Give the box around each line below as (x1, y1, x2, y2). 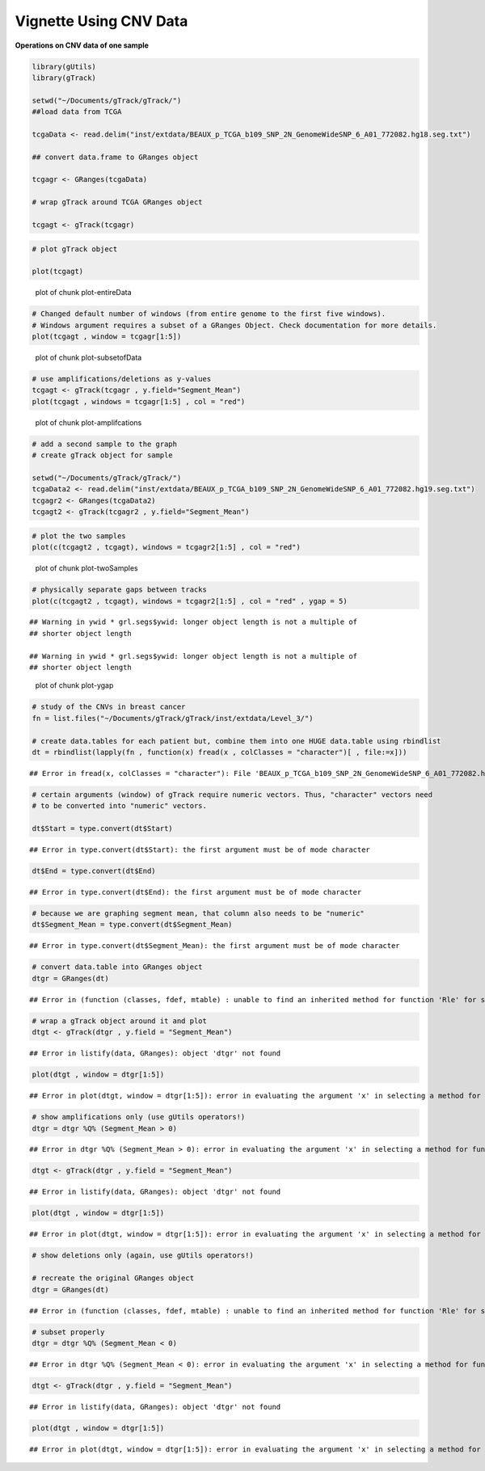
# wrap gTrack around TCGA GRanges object (32, 198, 203, 207)
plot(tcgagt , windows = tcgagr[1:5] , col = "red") (32, 397, 246, 406)
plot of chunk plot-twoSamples (35, 563, 138, 573)
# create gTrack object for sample (32, 451, 173, 460)
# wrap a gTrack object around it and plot (32, 1016, 208, 1026)
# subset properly (32, 1327, 105, 1337)
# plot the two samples (32, 531, 127, 541)
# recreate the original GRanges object (32, 1274, 194, 1283)
